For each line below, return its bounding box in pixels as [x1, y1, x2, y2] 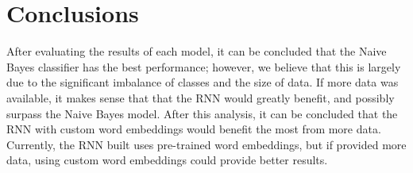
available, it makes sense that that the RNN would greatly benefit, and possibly [6, 89, 395, 106]
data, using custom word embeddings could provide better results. [6, 152, 328, 168]
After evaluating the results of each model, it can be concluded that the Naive [6, 43, 387, 60]
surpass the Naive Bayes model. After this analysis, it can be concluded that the [6, 105, 398, 121]
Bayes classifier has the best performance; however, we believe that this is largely [6, 58, 401, 75]
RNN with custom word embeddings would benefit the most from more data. [6, 121, 381, 137]
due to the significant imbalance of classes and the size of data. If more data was [6, 74, 399, 90]
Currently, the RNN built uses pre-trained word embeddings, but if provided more [6, 136, 407, 152]
